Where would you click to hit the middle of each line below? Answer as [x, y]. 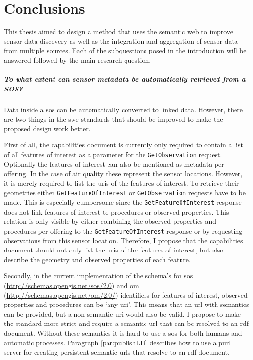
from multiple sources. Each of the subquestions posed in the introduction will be [125, 50]
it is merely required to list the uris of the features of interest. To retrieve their [122, 183]
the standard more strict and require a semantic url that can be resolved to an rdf [126, 323]
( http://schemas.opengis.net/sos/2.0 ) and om [72, 285]
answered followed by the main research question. [78, 60]
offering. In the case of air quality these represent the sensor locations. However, [123, 173]
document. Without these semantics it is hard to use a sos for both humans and [123, 333]
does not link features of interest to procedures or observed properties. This [117, 211]
